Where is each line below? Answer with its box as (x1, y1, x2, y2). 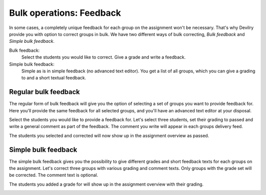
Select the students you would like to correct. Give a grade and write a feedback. (21, 54, 186, 60)
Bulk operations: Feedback (9, 7, 121, 18)
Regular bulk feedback (9, 88, 80, 96)
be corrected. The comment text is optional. (9, 172, 99, 178)
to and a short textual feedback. (21, 75, 86, 81)
